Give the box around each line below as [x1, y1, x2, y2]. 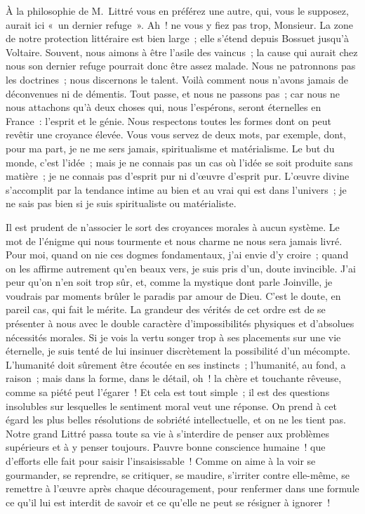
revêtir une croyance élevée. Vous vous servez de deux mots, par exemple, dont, [6, 127, 346, 142]
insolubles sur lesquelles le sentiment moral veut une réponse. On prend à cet [6, 398, 337, 413]
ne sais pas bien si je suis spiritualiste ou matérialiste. [6, 196, 237, 211]
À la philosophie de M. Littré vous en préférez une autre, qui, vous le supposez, [6, 4, 349, 18]
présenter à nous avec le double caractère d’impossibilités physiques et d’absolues [6, 316, 354, 331]
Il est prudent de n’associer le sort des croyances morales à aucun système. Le [6, 219, 340, 234]
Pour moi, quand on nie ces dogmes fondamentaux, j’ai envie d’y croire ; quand [6, 247, 349, 262]
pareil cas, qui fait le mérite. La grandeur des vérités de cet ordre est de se [6, 302, 326, 317]
